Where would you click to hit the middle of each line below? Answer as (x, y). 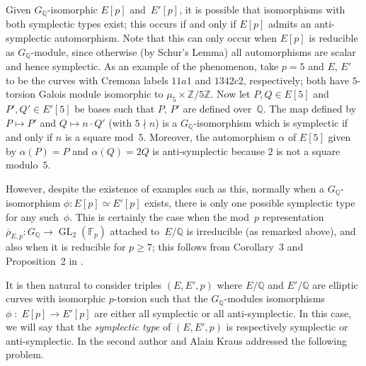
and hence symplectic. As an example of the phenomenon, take (142, 66)
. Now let (230, 94)
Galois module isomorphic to (101, 94)
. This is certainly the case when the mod (159, 216)
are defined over (217, 109)
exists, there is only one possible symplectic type (250, 203)
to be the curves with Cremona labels (87, 80)
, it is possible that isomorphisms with (262, 9)
